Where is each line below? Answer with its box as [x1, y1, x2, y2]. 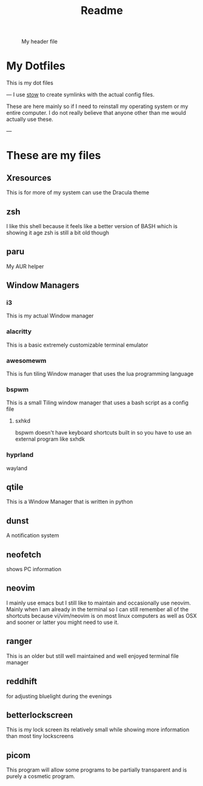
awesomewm [6, 356, 47, 365]
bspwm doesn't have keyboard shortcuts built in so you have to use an [15, 429, 192, 436]
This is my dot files [6, 80, 53, 87]
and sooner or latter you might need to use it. [6, 618, 119, 626]
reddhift [6, 676, 38, 686]
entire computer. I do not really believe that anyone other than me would [6, 109, 187, 117]
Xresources [6, 172, 52, 183]
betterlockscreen [6, 710, 73, 720]
